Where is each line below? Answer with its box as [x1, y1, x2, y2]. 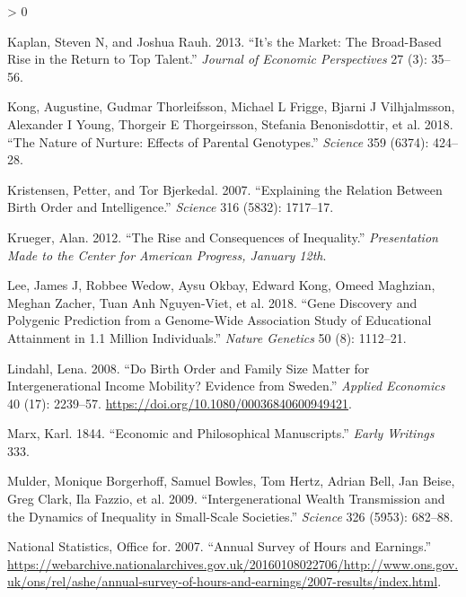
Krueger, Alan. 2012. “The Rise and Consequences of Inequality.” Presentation [7, 227, 438, 246]
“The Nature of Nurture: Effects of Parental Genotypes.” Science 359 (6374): [7, 132, 429, 151]
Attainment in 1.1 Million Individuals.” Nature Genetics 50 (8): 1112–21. [7, 328, 407, 347]
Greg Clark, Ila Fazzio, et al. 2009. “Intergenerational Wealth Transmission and [7, 489, 445, 508]
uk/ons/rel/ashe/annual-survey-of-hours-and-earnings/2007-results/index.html [7, 572, 438, 591]
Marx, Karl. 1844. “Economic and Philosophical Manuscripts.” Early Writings [7, 424, 435, 443]
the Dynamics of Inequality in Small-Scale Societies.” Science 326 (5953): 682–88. [7, 506, 453, 525]
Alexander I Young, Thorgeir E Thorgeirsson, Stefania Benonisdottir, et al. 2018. [7, 114, 453, 133]
